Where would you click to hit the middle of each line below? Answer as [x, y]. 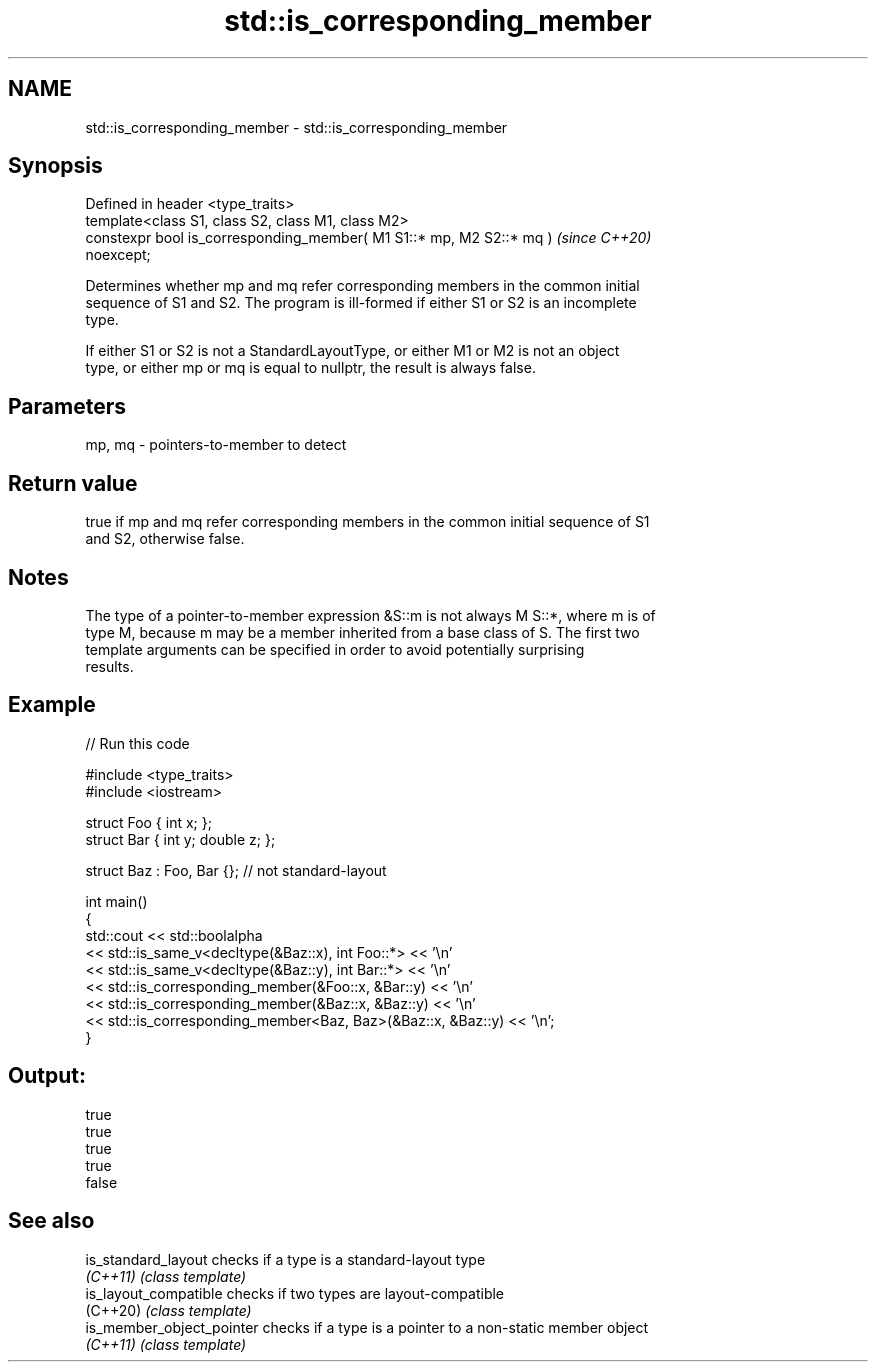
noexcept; [118, 255]
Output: [47, 1076]
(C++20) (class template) [168, 1310]
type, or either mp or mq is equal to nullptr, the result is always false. [310, 368]
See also [51, 1221]
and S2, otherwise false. [165, 539]
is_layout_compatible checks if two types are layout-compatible [295, 1293]
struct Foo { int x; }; [148, 822]
